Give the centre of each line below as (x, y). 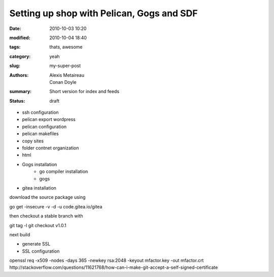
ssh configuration (40, 112)
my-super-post (65, 66)
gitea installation (39, 188)
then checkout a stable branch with (46, 216)
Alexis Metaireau (67, 75)
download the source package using (47, 197)
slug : (15, 66)
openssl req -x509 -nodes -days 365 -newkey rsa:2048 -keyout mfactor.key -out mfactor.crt (107, 260)
